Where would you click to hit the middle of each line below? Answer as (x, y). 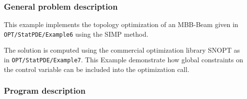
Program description (45, 91)
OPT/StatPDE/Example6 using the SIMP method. (76, 34)
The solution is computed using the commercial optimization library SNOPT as (122, 50)
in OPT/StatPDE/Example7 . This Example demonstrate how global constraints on (123, 60)
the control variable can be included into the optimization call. (97, 69)
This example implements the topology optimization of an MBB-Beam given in (121, 24)
